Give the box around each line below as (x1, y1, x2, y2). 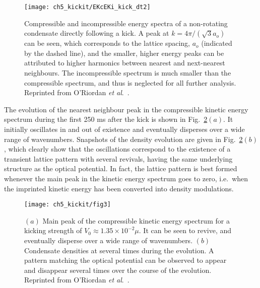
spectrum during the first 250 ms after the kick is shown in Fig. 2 (4, 114, 208, 124)
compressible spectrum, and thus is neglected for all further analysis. (24, 77, 236, 88)
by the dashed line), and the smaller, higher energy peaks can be (24, 47, 224, 58)
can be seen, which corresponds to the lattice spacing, (24, 38, 190, 48)
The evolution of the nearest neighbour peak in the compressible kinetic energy (4, 104, 248, 114)
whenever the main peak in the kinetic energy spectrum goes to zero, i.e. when (4, 173, 248, 183)
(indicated (201, 38, 232, 48)
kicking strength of (24, 225, 82, 236)
